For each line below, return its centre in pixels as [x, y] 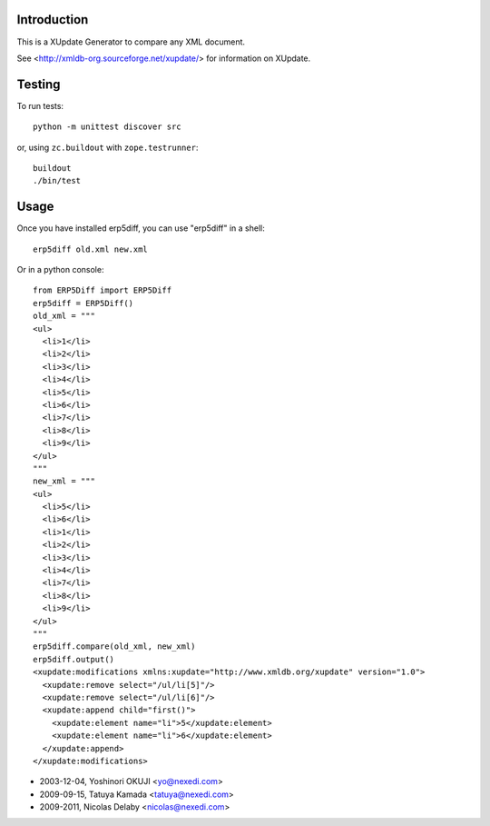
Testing [39, 84]
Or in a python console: [60, 270]
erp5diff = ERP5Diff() [83, 303]
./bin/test [57, 181]
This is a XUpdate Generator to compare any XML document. [131, 42]
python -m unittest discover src [107, 127]
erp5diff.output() [74, 659]
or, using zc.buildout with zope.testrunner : [108, 147]
